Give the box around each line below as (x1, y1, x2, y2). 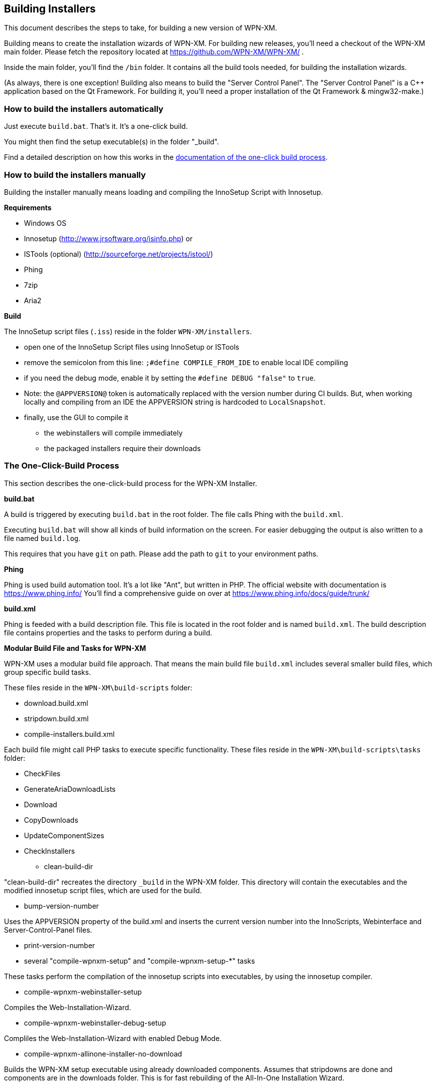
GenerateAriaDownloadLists (24, 784, 116, 793)
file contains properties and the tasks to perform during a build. (4, 628, 212, 637)
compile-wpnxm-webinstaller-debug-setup (24, 1018, 166, 1027)
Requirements (4, 203, 52, 212)
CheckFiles (24, 769, 60, 778)
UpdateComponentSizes (24, 831, 104, 840)
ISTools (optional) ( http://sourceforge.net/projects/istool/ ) (24, 249, 213, 258)
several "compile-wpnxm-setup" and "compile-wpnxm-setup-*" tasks (24, 956, 255, 965)
